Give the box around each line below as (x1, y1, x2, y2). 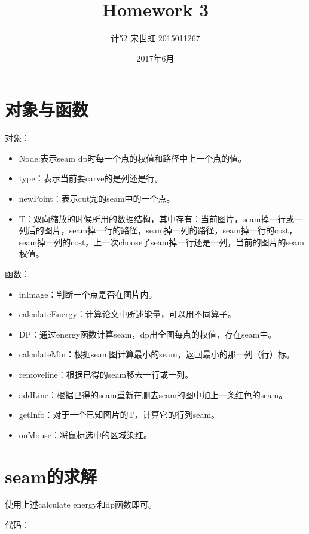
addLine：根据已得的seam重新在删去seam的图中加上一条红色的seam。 (19, 388, 287, 400)
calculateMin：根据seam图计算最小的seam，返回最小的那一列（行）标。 (19, 348, 295, 360)
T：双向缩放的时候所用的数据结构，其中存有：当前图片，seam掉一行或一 (19, 212, 303, 224)
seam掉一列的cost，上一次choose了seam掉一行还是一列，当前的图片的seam (19, 235, 304, 248)
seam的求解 (5, 463, 97, 488)
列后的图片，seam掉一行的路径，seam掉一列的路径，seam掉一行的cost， (19, 224, 298, 236)
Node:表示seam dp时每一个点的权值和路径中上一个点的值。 (19, 151, 247, 164)
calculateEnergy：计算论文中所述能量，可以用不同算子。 (19, 308, 236, 320)
